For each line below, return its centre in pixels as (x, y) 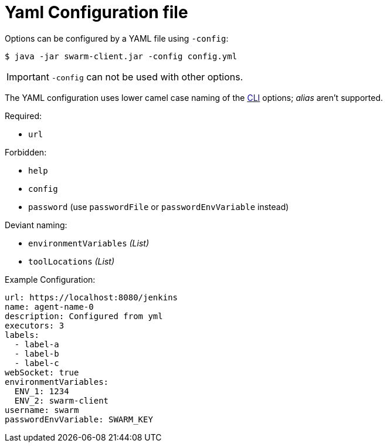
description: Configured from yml (84, 316)
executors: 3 (35, 325)
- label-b (37, 353)
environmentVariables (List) (89, 243)
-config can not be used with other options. (147, 77)
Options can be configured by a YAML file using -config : (117, 38)
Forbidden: (26, 152)
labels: (22, 335)
